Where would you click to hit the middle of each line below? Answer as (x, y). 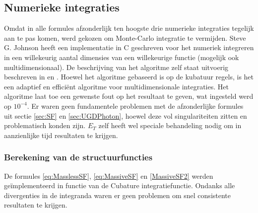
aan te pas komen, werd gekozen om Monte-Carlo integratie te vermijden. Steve (125, 37)
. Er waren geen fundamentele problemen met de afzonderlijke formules (135, 106)
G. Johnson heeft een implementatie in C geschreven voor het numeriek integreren (129, 47)
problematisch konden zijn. (45, 125)
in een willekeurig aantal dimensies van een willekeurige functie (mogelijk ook (122, 57)
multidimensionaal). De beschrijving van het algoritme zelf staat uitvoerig (116, 67)
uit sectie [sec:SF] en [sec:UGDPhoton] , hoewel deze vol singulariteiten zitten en (126, 115)
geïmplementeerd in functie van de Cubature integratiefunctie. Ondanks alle (120, 185)
